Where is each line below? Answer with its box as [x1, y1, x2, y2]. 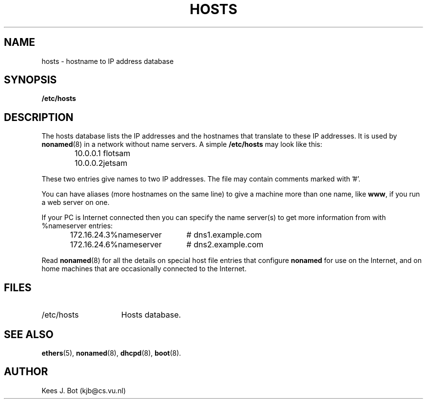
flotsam [103, 148, 131, 159]
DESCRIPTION [4, 111, 74, 123]
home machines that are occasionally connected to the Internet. [41, 264, 247, 273]
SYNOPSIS [4, 74, 57, 86]
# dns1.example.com [186, 230, 262, 240]
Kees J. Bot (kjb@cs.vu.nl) [41, 386, 126, 395]
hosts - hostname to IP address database [41, 57, 174, 65]
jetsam [103, 158, 128, 168]
